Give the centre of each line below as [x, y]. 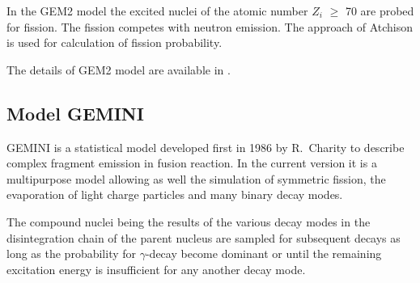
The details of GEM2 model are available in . [119, 69]
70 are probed [380, 11]
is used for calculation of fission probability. [115, 42]
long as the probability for [72, 253]
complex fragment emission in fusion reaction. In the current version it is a [192, 163]
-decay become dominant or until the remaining [263, 253]
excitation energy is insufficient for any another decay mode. [156, 269]
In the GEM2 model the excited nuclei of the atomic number [157, 11]
